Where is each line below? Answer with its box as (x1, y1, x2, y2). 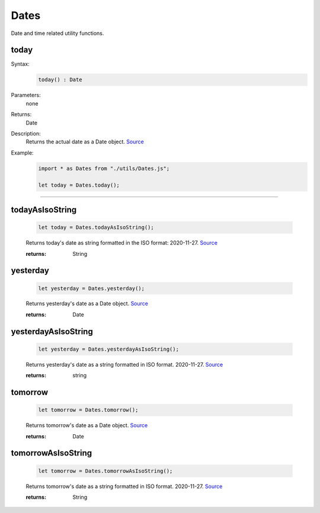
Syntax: (11, 60, 30, 68)
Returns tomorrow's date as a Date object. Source (25, 422, 148, 429)
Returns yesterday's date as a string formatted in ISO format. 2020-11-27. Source (25, 361, 223, 368)
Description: (11, 130, 41, 137)
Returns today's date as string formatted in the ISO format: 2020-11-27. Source (25, 239, 217, 246)
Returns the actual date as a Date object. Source (25, 138, 145, 145)
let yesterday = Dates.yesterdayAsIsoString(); (38, 345, 179, 352)
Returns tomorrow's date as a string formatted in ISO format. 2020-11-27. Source (25, 483, 223, 490)
